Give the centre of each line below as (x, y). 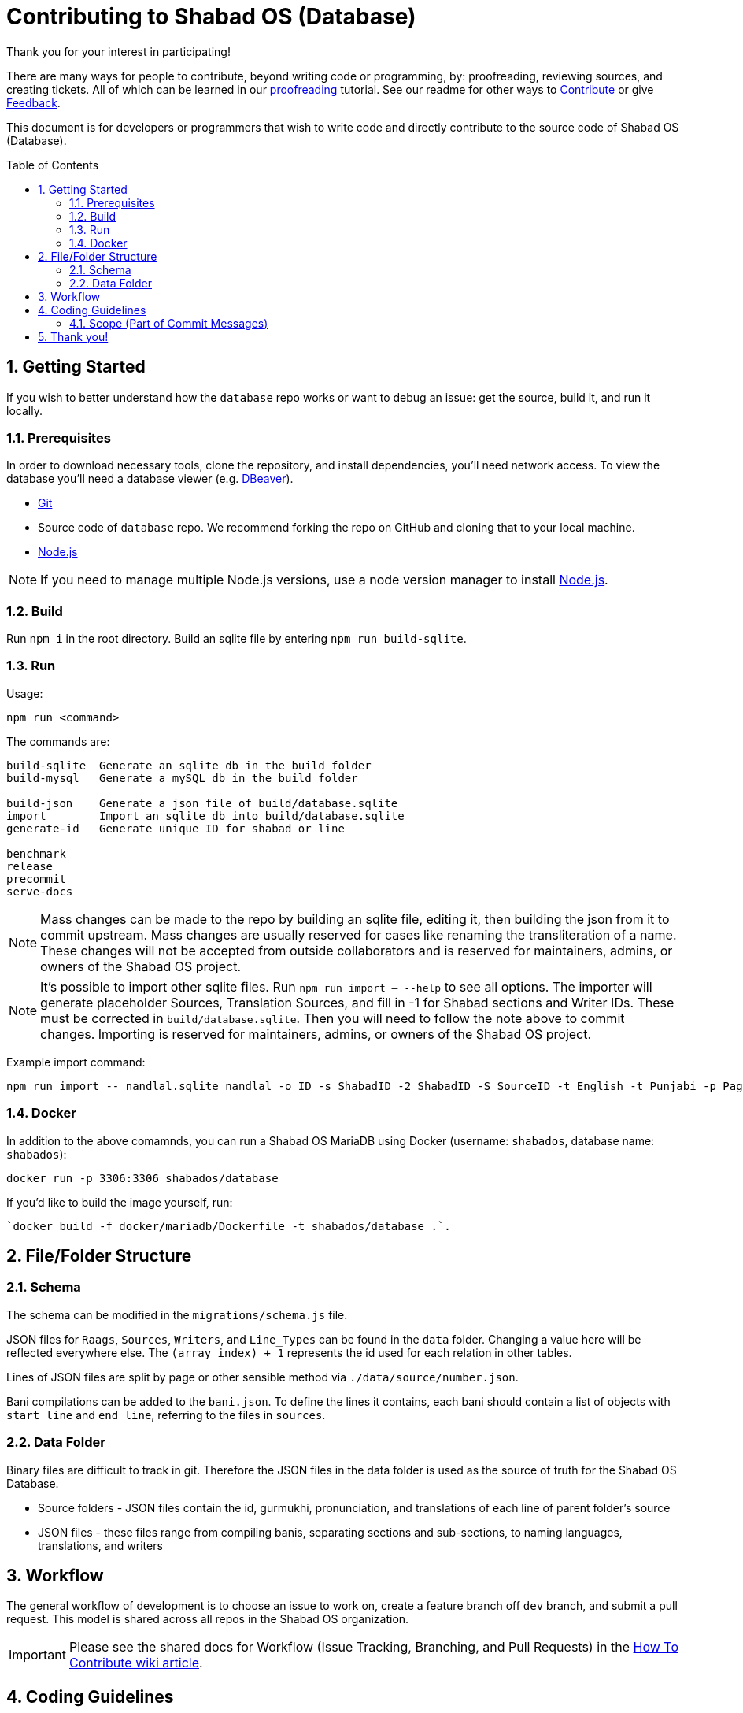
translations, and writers (100, 1545)
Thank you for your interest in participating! (118, 51)
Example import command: (76, 1062)
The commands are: (58, 741)
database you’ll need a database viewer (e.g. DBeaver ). (150, 479)
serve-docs (40, 891)
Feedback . (33, 102)
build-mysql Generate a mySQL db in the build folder (182, 778)
